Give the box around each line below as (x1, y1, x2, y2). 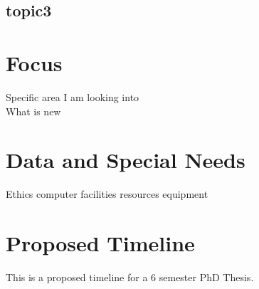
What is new (6, 103, 61, 118)
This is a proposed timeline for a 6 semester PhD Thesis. (6, 269, 254, 284)
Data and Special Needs (6, 145, 245, 174)
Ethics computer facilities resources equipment (6, 186, 208, 201)
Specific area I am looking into (6, 89, 139, 104)
